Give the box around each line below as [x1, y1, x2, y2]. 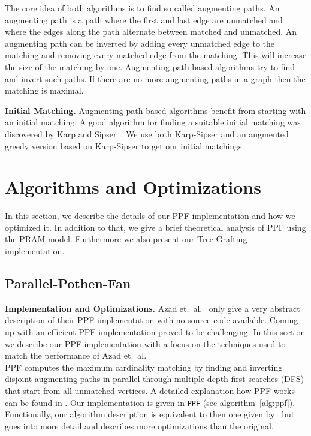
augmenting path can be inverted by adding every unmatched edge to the [5, 37, 275, 49]
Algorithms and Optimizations [5, 175, 261, 199]
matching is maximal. [5, 84, 84, 97]
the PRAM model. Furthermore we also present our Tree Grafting [5, 233, 247, 245]
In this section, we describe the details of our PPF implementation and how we [5, 209, 295, 222]
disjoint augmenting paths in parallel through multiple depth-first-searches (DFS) [5, 372, 304, 385]
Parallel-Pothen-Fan [5, 274, 131, 293]
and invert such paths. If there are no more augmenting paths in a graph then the [5, 72, 306, 85]
